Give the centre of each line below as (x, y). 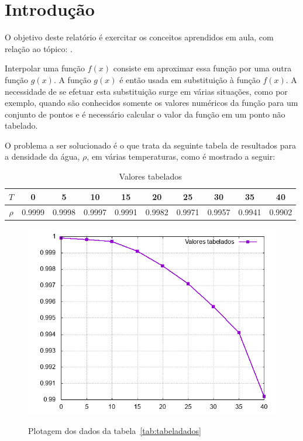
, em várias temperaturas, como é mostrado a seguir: (181, 156)
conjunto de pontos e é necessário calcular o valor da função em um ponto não (145, 114)
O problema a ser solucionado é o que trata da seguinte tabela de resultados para (150, 145)
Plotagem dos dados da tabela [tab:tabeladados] (115, 431)
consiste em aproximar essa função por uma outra (202, 68)
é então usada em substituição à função (190, 79)
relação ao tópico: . (39, 48)
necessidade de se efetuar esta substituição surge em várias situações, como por (146, 91)
